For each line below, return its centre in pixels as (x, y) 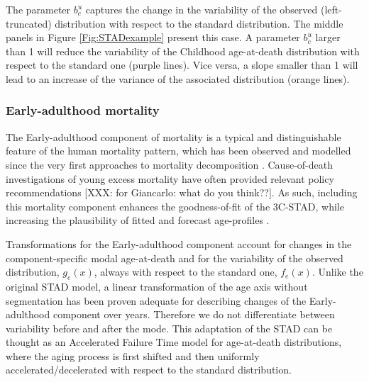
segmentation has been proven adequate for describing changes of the (156, 300)
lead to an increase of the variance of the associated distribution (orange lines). (178, 78)
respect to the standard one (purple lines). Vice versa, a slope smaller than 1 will (182, 65)
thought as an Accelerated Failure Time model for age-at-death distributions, (174, 342)
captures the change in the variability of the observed (202, 9)
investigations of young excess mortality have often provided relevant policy (170, 178)
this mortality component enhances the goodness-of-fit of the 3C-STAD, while (175, 206)
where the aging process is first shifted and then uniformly (133, 355)
